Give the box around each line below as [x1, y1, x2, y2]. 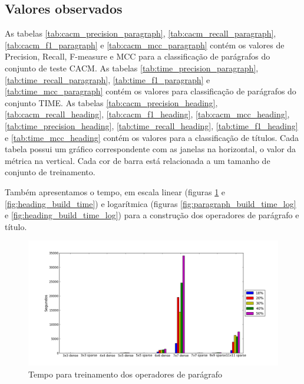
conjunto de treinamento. [5, 166, 95, 178]
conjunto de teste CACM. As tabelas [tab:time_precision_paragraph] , [5, 61, 259, 74]
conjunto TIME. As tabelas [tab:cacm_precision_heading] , [5, 96, 218, 109]
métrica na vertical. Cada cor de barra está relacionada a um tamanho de [5, 154, 270, 166]
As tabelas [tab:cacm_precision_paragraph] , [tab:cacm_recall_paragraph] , [5, 27, 276, 40]
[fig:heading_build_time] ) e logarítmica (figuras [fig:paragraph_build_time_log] [5, 197, 296, 209]
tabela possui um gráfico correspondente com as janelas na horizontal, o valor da [5, 143, 296, 155]
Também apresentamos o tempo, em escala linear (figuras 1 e [5, 185, 226, 198]
